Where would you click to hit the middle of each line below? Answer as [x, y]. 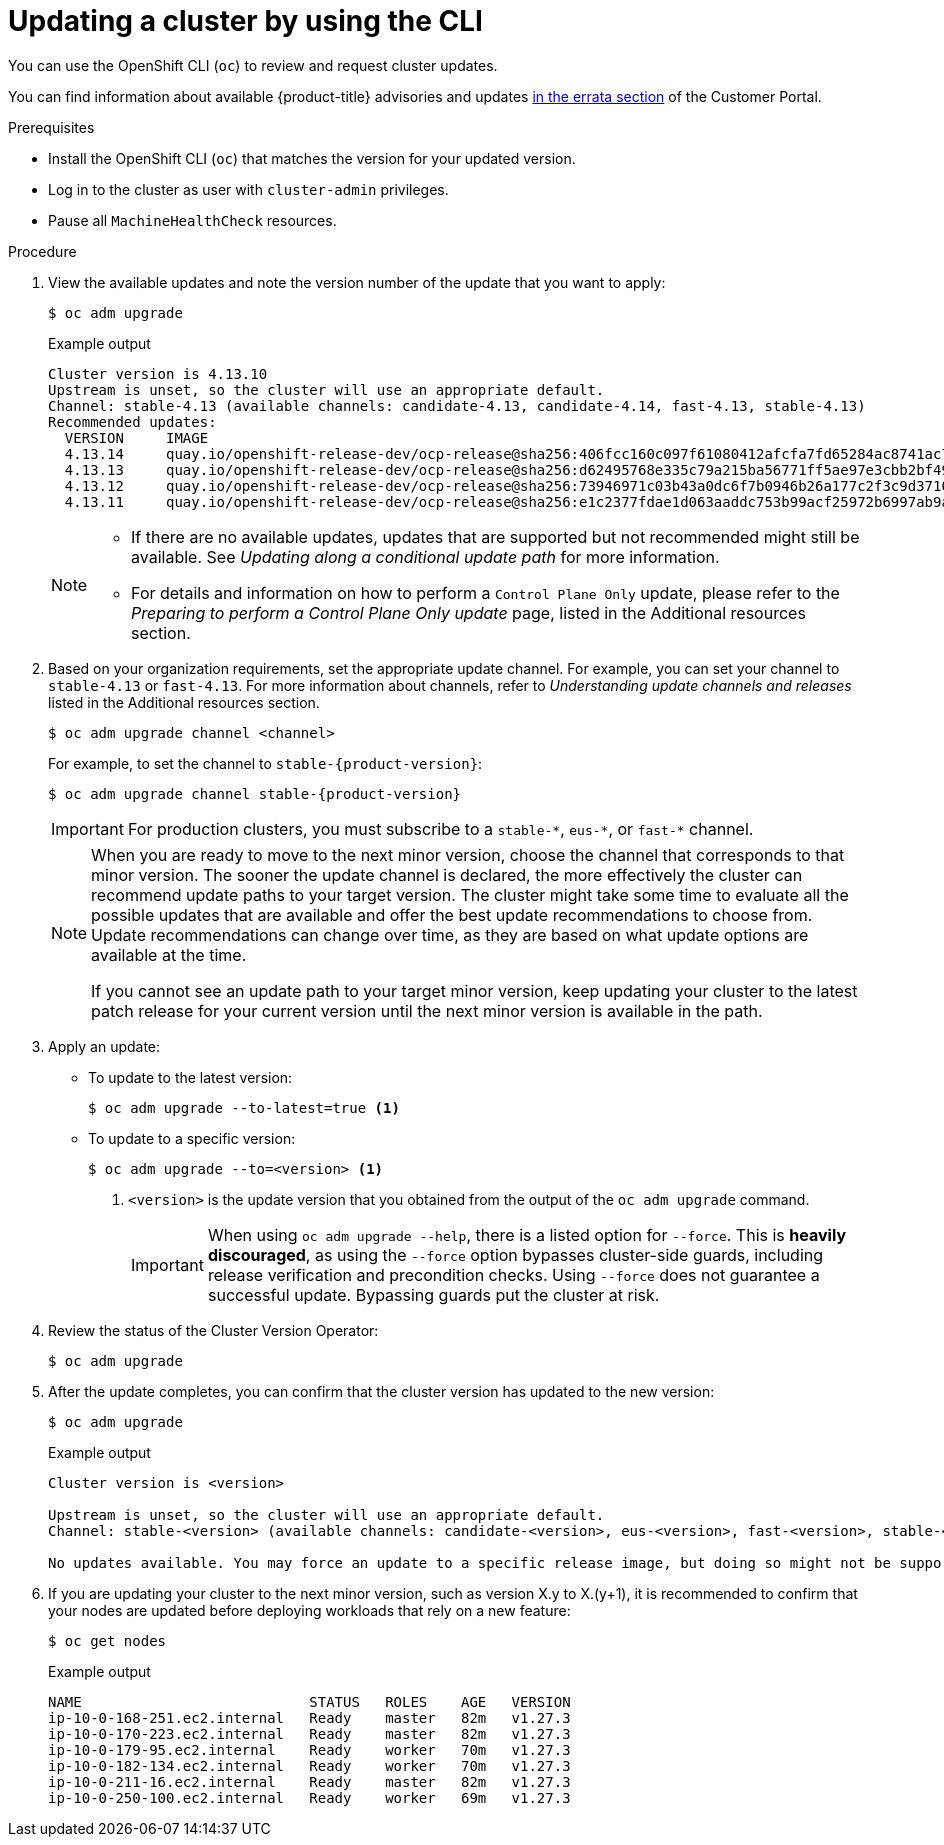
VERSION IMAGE [136, 437]
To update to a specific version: [192, 1138]
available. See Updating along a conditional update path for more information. [425, 556]
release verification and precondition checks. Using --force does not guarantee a [513, 1274]
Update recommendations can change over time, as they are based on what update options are [450, 934]
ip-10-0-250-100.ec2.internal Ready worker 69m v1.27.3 [309, 1797]
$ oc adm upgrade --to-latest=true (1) [244, 1107]
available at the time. [169, 954]
